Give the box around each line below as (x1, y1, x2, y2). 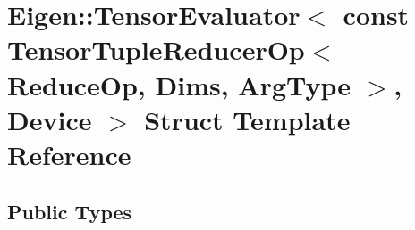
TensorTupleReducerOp (7, 31, 305, 68)
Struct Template (144, 101, 351, 137)
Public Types (7, 197, 132, 225)
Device (7, 101, 92, 137)
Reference (7, 136, 131, 172)
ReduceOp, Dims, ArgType (7, 66, 351, 103)
